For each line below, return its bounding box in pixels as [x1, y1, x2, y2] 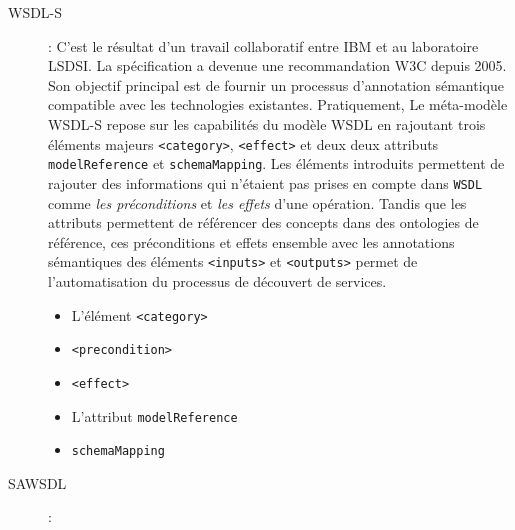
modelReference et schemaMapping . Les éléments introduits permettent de [48, 153, 505, 174]
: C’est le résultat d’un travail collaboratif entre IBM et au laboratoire [48, 35, 479, 56]
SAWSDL [8, 472, 67, 493]
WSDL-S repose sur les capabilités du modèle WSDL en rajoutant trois [48, 113, 486, 134]
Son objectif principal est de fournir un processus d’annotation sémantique [48, 74, 504, 95]
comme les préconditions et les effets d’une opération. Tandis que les [48, 192, 467, 213]
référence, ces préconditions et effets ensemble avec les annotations [48, 231, 455, 252]
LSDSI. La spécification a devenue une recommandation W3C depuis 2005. [48, 55, 507, 76]
